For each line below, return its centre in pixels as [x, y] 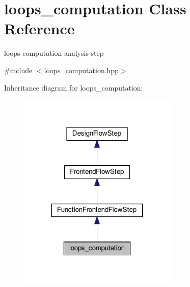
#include [18, 70]
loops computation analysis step [54, 53]
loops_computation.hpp [81, 70]
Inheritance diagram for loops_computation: [74, 87]
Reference [39, 28]
